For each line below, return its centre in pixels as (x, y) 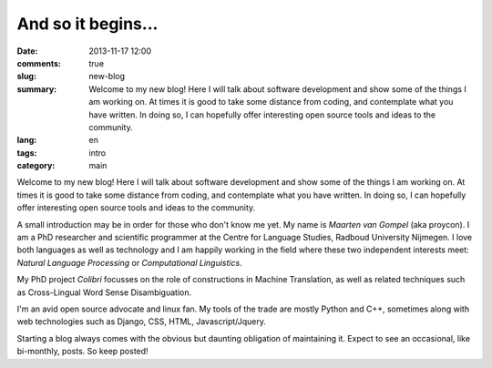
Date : (27, 51)
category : (36, 166)
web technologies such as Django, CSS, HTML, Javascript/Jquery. (142, 322)
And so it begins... (87, 24)
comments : (39, 63)
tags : (27, 153)
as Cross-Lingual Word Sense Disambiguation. (104, 292)
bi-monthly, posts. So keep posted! (83, 352)
